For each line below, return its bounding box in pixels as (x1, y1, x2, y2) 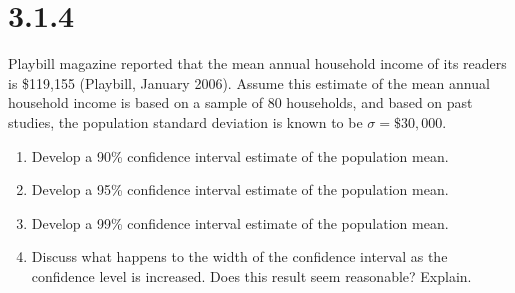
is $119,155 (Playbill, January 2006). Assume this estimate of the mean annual (8, 72, 490, 93)
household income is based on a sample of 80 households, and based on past (8, 92, 473, 113)
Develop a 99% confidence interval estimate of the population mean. (31, 212, 449, 233)
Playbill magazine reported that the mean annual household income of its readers (8, 53, 507, 74)
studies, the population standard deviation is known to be (8, 111, 363, 132)
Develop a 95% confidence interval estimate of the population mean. (31, 179, 449, 200)
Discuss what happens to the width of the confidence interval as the (31, 246, 448, 267)
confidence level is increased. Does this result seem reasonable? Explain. (31, 265, 472, 286)
